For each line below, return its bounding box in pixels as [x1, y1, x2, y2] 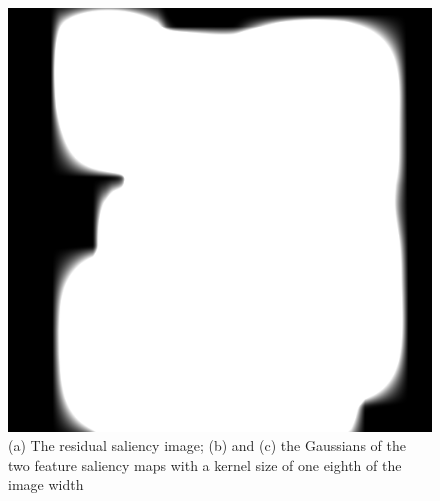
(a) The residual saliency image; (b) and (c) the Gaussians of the [8, 435, 406, 456]
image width [8, 474, 84, 495]
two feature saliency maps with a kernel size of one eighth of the [8, 454, 402, 475]
